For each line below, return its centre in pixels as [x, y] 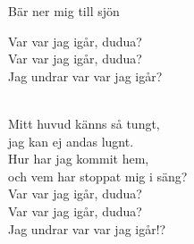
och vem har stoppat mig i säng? [98, 176]
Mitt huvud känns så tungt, [84, 123]
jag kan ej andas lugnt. [71, 141]
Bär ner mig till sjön [64, 11]
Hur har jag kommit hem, [79, 159]
